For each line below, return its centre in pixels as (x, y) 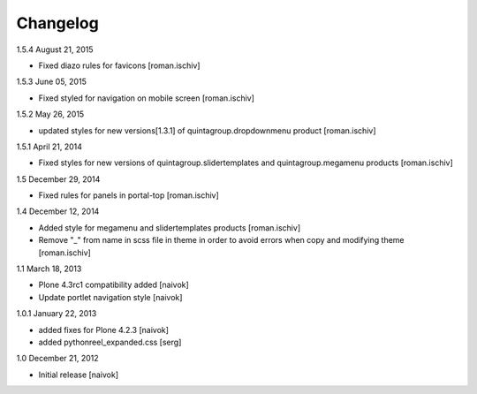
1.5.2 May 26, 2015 (50, 114)
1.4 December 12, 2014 (58, 211)
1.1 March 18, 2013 (49, 269)
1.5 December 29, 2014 (58, 179)
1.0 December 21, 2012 (57, 359)
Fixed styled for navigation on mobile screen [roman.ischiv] (147, 98)
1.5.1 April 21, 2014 (49, 147)
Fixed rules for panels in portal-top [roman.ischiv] (129, 195)
